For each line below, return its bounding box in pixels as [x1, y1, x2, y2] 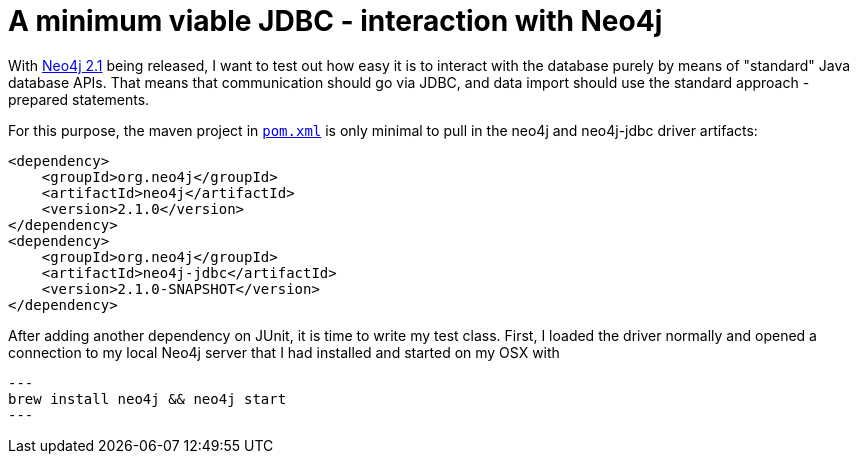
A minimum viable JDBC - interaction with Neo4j [8, 4, 663, 38]
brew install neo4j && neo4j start [8, 390, 287, 407]
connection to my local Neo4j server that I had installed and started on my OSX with [8, 343, 560, 361]
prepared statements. [8, 90, 150, 108]
